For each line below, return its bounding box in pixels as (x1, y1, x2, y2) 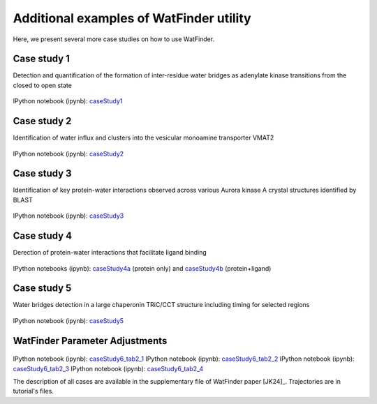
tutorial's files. (13, 387, 54, 396)
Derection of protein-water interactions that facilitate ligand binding (13, 248, 207, 257)
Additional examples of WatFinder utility (13, 10, 251, 26)
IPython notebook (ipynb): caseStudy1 (13, 97, 123, 105)
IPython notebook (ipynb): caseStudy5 (13, 316, 124, 324)
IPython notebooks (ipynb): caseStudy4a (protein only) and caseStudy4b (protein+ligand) (13, 264, 272, 272)
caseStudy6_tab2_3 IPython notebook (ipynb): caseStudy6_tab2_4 (13, 364, 204, 373)
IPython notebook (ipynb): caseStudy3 (13, 211, 124, 220)
